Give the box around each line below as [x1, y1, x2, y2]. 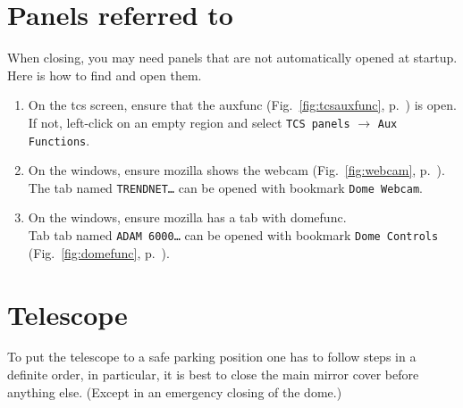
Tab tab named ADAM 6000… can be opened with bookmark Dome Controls [28, 226, 439, 245]
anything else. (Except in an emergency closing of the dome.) [7, 382, 342, 401]
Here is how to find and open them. [7, 65, 202, 84]
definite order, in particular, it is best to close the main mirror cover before [7, 365, 419, 384]
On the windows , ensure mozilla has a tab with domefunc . [28, 208, 347, 227]
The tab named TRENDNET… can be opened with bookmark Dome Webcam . [28, 178, 423, 196]
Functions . [28, 130, 90, 149]
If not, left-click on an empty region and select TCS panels [28, 112, 350, 131]
